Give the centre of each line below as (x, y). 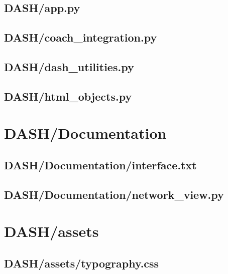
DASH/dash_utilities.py (69, 66)
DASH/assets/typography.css (82, 263)
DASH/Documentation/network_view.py (114, 194)
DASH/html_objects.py (68, 96)
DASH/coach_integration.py (81, 37)
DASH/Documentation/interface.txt (100, 165)
